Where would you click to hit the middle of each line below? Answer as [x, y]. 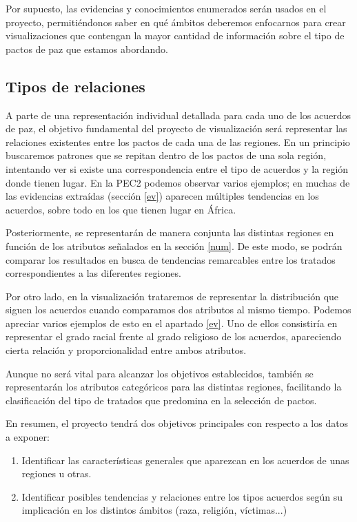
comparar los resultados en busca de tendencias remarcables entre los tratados [171, 259]
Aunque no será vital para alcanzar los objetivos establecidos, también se [160, 373]
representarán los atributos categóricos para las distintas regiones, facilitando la [174, 387]
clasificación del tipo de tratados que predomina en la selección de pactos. [161, 400]
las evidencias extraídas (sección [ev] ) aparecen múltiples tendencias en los [162, 196]
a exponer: [28, 437]
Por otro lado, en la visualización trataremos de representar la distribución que [172, 296]
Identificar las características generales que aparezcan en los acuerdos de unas [185, 460]
